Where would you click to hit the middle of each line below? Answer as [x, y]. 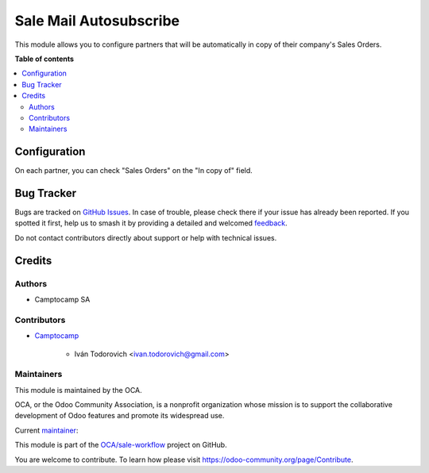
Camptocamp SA [62, 300]
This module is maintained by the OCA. [78, 390]
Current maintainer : [46, 430]
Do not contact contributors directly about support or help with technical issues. [146, 237]
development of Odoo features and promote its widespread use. [120, 416]
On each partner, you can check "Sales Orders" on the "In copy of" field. [134, 171]
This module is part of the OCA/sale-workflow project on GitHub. [121, 445]
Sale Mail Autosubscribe [97, 21]
